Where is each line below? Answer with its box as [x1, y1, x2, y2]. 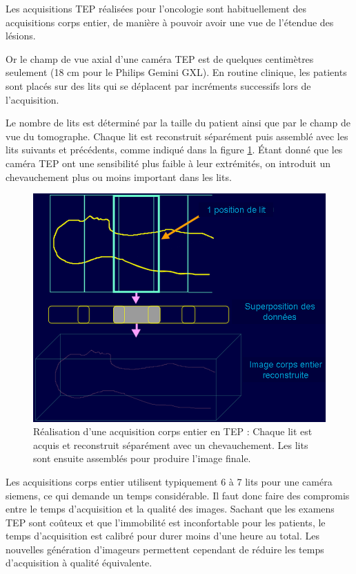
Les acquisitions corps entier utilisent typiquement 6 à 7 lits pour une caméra [6, 474, 333, 488]
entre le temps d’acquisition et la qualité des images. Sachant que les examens [6, 501, 335, 516]
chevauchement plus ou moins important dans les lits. [6, 169, 232, 184]
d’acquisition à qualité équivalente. [6, 555, 152, 570]
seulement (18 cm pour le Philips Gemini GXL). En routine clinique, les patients [6, 65, 347, 79]
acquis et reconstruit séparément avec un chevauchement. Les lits [33, 437, 308, 452]
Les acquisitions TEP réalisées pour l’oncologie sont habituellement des [6, 1, 306, 15]
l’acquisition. [6, 92, 59, 106]
